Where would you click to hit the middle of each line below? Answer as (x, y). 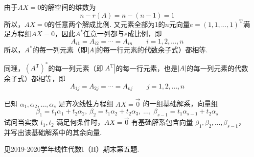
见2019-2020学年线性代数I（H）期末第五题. (72, 148)
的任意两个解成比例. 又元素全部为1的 (106, 24)
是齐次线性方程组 (86, 103)
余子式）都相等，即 (35, 78)
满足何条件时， (81, 122)
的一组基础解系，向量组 (180, 103)
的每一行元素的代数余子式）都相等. (152, 50)
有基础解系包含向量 (162, 122)
